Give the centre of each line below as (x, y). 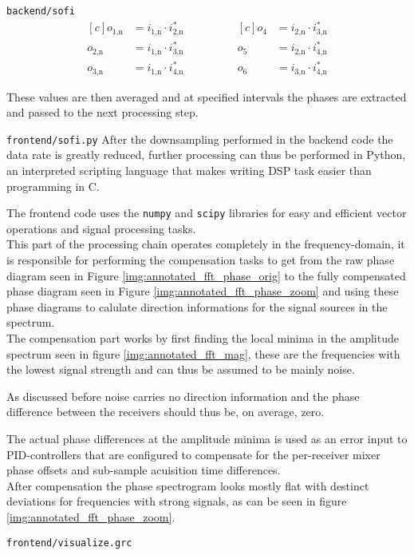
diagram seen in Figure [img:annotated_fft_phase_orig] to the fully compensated (206, 275)
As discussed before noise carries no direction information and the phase (183, 396)
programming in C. (53, 186)
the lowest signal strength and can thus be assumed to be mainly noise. (181, 369)
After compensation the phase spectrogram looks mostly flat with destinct (188, 485)
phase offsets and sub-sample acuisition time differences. (144, 470)
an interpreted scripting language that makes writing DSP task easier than (189, 170)
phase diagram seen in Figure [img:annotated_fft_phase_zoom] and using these (203, 291)
